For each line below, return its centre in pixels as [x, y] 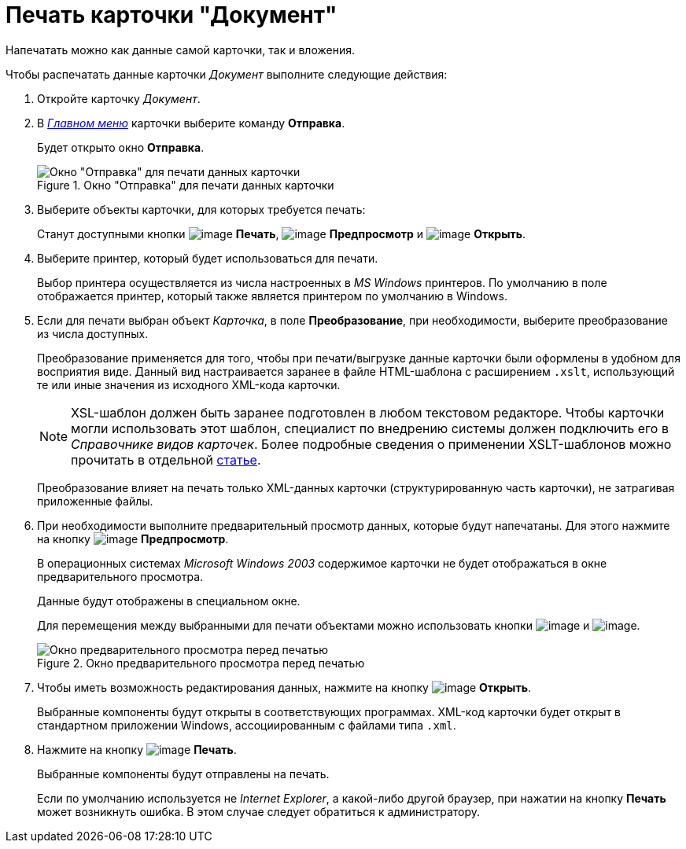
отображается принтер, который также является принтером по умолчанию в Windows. [273, 296]
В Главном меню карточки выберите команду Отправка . [191, 123]
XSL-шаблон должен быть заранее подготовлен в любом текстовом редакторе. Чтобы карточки [368, 412]
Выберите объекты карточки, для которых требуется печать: [201, 209]
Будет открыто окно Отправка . [121, 147]
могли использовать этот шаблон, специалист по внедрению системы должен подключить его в [370, 428]
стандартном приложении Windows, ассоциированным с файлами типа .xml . [247, 725]
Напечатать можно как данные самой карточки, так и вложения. [180, 50]
